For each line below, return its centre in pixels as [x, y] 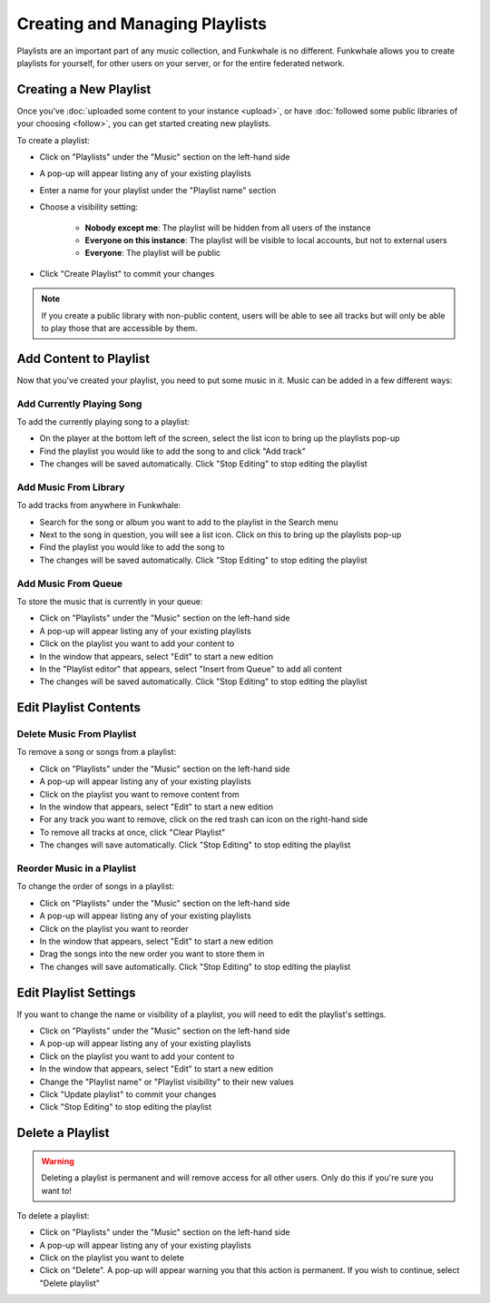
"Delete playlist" [69, 1283]
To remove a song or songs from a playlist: [97, 752]
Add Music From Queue [69, 583]
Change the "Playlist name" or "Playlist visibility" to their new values [167, 1082]
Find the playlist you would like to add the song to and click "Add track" [173, 451]
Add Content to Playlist [83, 358]
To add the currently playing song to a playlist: [103, 421]
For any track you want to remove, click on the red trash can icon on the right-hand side [204, 819]
